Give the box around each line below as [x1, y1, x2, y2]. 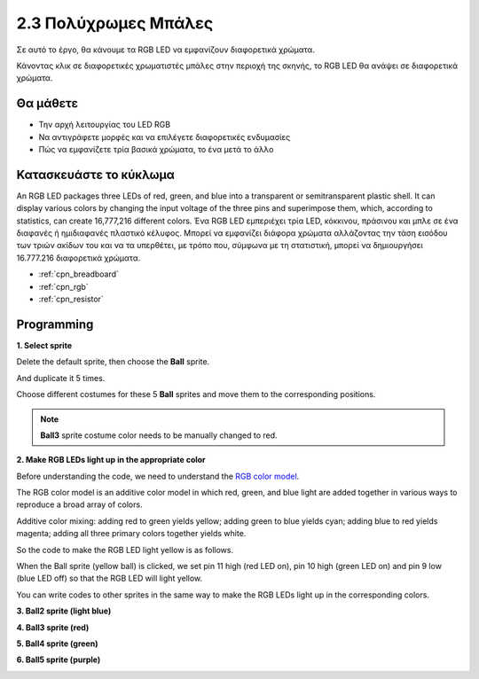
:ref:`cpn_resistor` [38, 293, 104, 305]
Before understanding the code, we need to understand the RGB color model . [16, 471, 300, 481]
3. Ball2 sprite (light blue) [16, 605, 112, 616]
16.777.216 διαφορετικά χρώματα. [16, 253, 141, 263]
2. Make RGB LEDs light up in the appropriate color [16, 455, 206, 465]
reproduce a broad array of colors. [16, 499, 143, 510]
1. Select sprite [16, 339, 73, 350]
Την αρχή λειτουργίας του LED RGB [38, 120, 171, 130]
